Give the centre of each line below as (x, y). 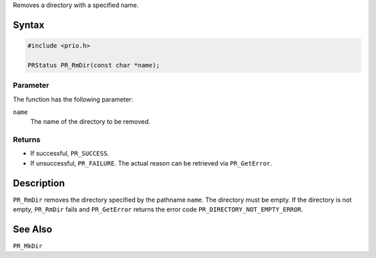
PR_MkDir (28, 246)
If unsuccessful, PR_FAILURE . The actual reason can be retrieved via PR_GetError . (151, 163)
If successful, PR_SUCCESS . (70, 154)
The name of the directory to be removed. (91, 122)
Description (39, 183)
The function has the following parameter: (73, 99)
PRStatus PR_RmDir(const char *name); (94, 65)
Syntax (29, 25)
